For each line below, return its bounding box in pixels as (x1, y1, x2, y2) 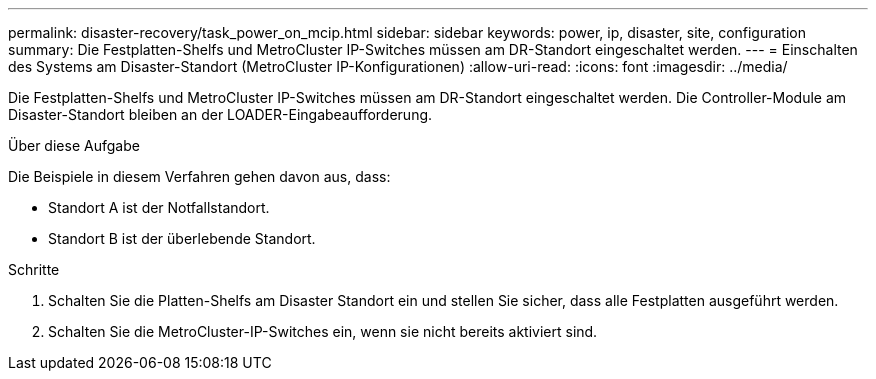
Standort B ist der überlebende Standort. (48, 230, 316, 247)
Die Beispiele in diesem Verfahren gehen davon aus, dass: (8, 168, 391, 185)
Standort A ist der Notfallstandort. (48, 199, 270, 216)
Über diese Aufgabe (8, 137, 140, 154)
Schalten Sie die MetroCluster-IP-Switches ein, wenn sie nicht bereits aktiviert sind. (48, 323, 598, 340)
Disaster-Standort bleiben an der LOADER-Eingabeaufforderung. (8, 106, 433, 123)
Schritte (8, 261, 60, 278)
